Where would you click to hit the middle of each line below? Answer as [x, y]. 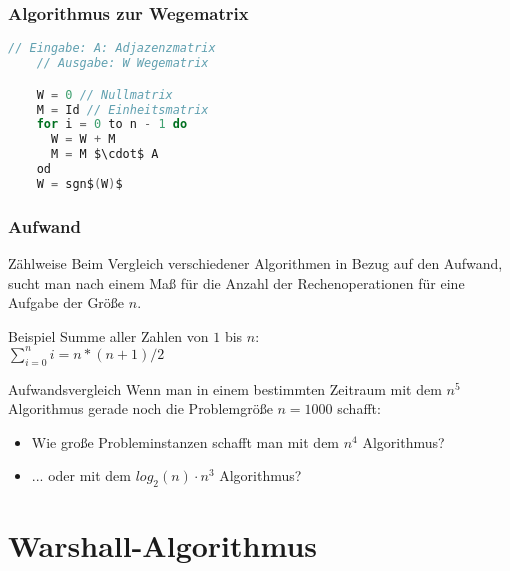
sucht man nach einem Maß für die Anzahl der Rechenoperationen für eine [236, 282]
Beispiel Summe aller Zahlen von [108, 335]
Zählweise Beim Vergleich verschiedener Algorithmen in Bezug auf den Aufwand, [255, 262]
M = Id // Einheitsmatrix [122, 109]
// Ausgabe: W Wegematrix [122, 63]
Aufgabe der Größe [66, 302]
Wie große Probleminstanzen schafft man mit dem [185, 441]
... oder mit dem [81, 475]
